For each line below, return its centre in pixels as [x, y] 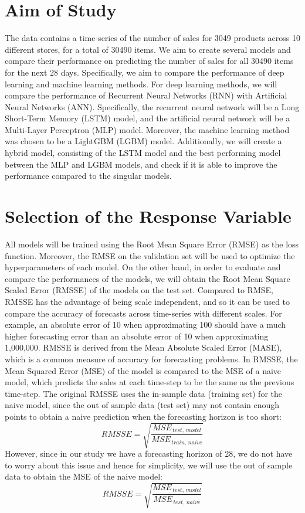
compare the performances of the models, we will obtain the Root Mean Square [148, 278]
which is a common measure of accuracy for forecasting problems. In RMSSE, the [151, 359]
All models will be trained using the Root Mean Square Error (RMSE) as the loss [152, 244]
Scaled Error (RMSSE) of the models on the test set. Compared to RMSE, [139, 290]
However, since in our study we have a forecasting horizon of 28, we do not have [149, 453]
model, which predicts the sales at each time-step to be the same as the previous [150, 382]
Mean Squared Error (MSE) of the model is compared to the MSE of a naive [143, 370]
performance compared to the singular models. [88, 176]
